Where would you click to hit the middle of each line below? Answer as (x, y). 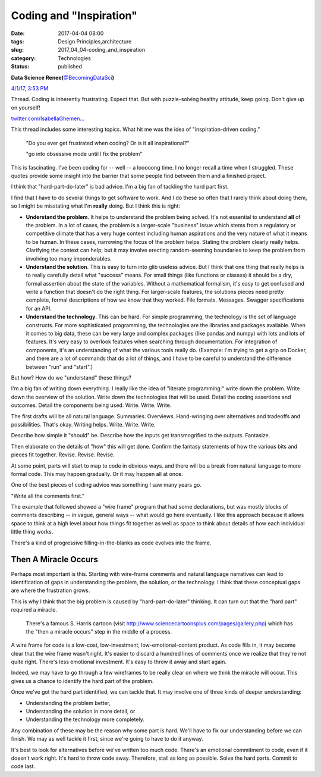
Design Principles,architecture (95, 41)
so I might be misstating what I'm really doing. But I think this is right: (96, 206)
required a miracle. (34, 610)
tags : (18, 41)
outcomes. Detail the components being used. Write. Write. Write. (91, 405)
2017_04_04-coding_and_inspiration (102, 50)
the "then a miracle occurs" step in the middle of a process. (99, 631)
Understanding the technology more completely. (85, 719)
